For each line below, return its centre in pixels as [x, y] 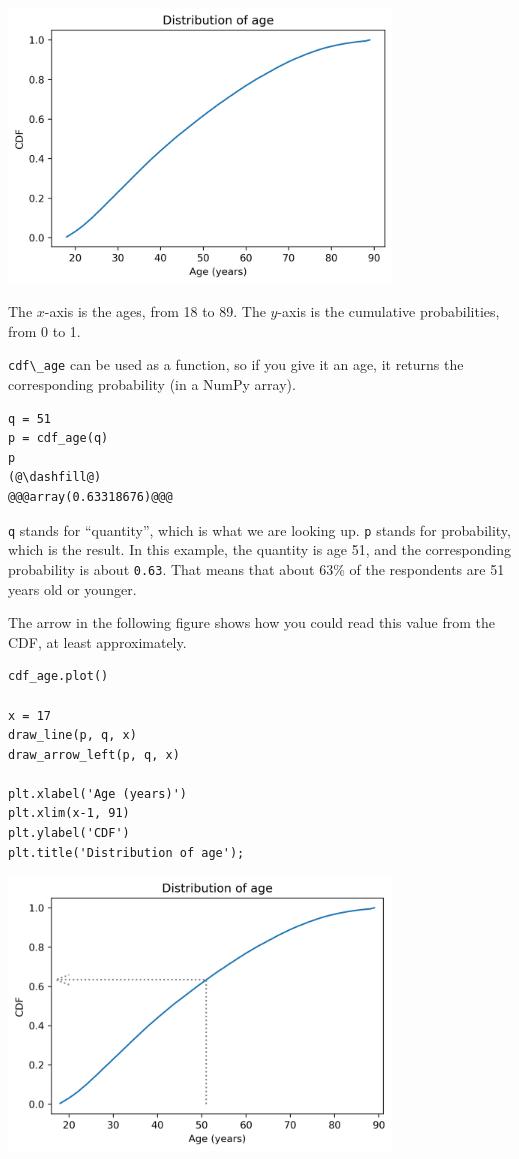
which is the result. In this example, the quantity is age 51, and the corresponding [259, 549]
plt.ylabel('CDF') [69, 833]
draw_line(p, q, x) [72, 735]
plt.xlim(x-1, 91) [69, 813]
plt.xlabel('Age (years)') [97, 793]
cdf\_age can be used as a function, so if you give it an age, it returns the [236, 364]
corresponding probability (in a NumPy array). [152, 384]
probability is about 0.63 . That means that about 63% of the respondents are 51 [256, 568]
